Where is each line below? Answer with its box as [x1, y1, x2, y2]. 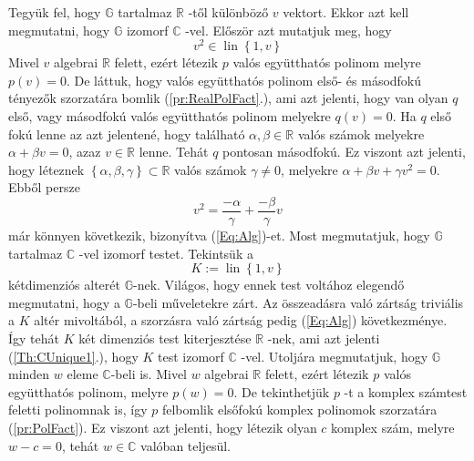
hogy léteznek [8, 159, 85, 179]
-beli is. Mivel [110, 364, 188, 384]
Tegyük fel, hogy [8, 3, 101, 21]
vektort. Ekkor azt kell [283, 3, 409, 21]
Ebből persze [8, 178, 80, 197]
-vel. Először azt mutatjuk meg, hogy [185, 20, 392, 39]
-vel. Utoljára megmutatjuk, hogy [241, 346, 428, 365]
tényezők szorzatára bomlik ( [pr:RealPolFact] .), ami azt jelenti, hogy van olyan [8, 88, 448, 108]
